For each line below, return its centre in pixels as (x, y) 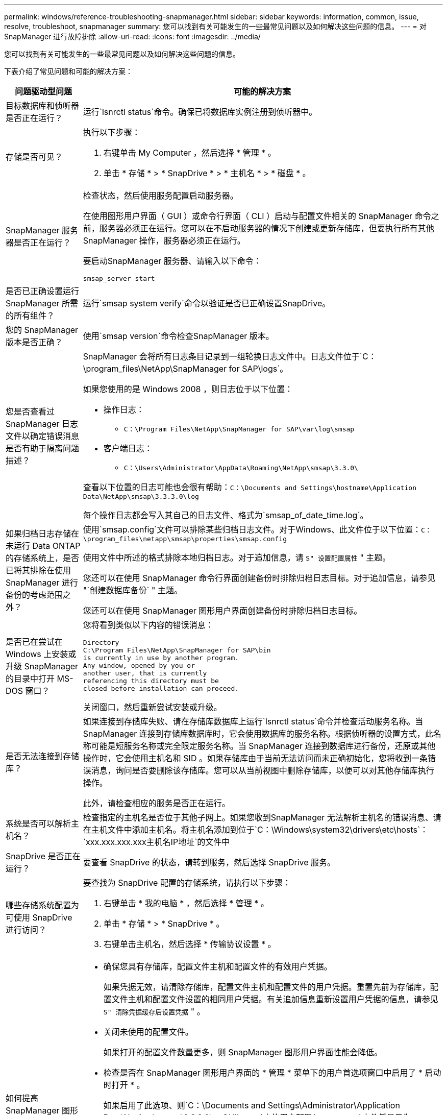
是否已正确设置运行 (43, 291)
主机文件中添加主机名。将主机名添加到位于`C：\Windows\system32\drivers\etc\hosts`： (260, 830)
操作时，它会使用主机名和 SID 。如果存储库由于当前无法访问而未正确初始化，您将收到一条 (255, 758)
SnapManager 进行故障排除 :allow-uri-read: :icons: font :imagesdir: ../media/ (132, 37)
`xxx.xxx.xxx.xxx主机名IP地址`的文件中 (156, 842)
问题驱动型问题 (43, 91)
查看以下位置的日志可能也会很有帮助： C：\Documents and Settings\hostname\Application (250, 487)
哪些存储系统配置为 (43, 905)
